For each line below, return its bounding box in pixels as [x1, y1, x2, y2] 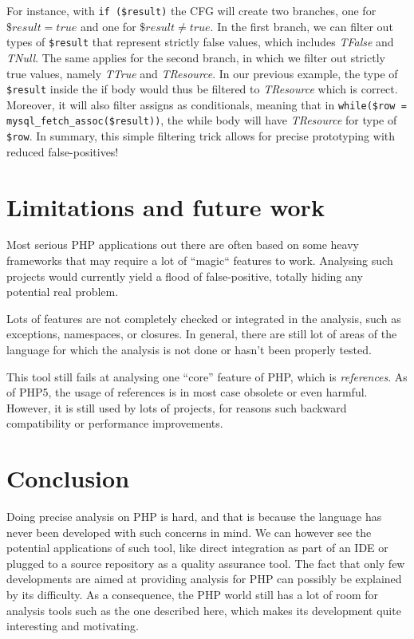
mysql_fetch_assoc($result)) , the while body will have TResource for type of [6, 112, 397, 128]
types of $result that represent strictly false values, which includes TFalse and [6, 34, 394, 50]
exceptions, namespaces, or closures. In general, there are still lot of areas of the [6, 325, 397, 342]
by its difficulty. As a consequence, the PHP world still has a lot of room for [6, 586, 378, 603]
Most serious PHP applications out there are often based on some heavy [6, 236, 359, 253]
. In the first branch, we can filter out [210, 18, 393, 34]
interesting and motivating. [6, 617, 139, 634]
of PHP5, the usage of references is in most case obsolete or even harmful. [6, 384, 368, 400]
